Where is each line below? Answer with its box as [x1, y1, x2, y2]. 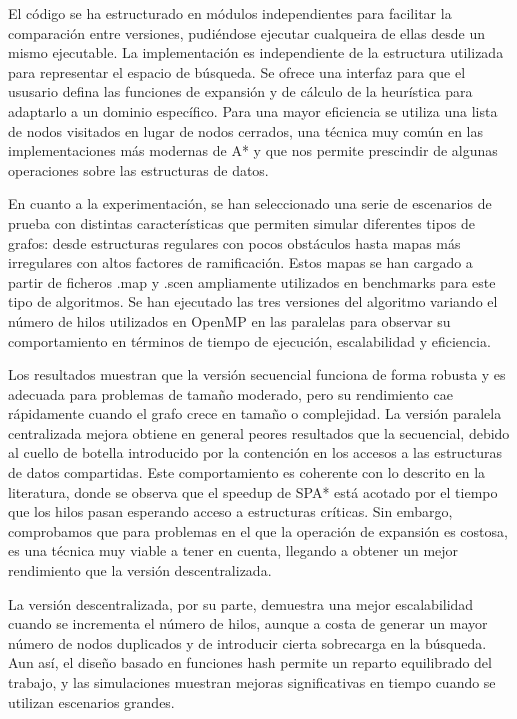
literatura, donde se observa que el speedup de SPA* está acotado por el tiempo [8, 481, 498, 502]
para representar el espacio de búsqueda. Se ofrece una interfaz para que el [8, 61, 466, 82]
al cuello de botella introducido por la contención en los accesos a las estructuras [8, 442, 503, 463]
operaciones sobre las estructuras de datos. [8, 159, 269, 180]
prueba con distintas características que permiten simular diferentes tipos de [8, 212, 476, 233]
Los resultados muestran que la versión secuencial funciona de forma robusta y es [8, 364, 506, 385]
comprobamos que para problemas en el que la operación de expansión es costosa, [8, 520, 508, 541]
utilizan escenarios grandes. [8, 691, 175, 712]
